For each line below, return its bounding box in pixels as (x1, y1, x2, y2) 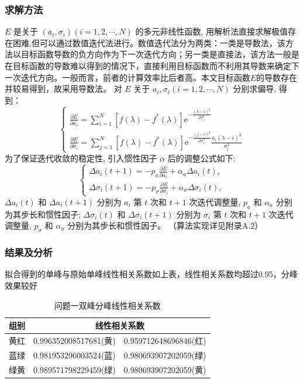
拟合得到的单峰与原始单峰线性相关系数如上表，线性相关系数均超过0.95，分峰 (5, 268, 298, 280)
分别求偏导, (233, 82, 277, 95)
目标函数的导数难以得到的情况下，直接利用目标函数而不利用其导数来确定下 (12, 60, 299, 71)
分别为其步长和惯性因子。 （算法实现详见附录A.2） (67, 219, 263, 232)
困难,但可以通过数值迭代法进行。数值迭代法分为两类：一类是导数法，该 (12, 36, 285, 49)
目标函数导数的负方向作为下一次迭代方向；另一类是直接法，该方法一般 (20, 48, 291, 60)
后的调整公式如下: (167, 151, 236, 164)
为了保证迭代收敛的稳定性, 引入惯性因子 (5, 151, 157, 164)
